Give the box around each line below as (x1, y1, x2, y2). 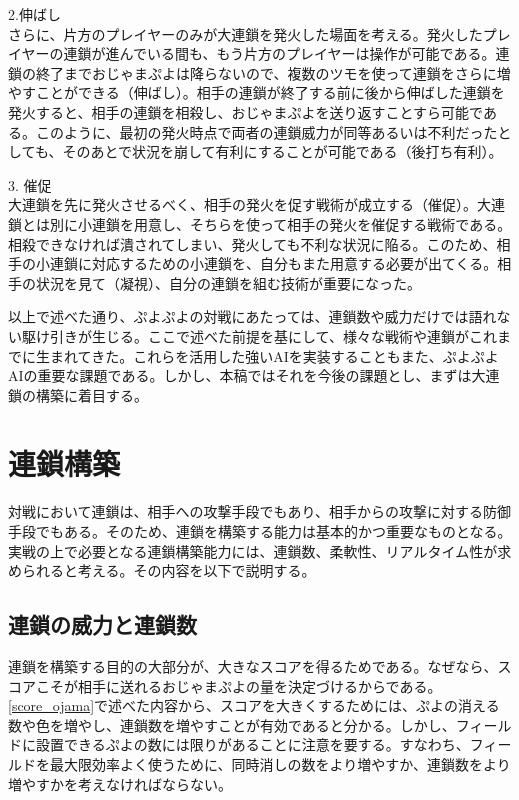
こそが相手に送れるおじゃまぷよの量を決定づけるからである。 (35, 675, 442, 696)
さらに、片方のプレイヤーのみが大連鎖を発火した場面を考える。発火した (8, 23, 483, 44)
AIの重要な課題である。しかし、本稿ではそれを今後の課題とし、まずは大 (8, 365, 486, 386)
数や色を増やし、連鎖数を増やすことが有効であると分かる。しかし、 (8, 714, 456, 735)
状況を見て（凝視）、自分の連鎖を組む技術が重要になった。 (35, 272, 421, 293)
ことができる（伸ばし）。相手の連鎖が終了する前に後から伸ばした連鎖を (35, 82, 505, 103)
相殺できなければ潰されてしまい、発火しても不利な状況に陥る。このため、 (8, 233, 497, 254)
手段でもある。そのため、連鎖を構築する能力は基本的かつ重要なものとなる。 (8, 521, 512, 541)
